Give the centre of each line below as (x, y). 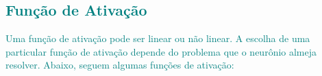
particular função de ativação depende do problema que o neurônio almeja (161, 51)
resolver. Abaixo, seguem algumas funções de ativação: (120, 65)
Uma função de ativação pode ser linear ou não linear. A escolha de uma (158, 38)
